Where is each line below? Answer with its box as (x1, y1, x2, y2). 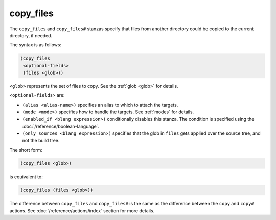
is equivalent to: (9, 174, 43, 180)
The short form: (9, 147, 43, 153)
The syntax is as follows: (9, 42, 61, 48)
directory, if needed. (9, 32, 53, 38)
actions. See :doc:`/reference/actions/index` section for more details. (9, 207, 155, 214)
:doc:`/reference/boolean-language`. (22, 123, 100, 130)
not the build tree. (22, 137, 60, 143)
